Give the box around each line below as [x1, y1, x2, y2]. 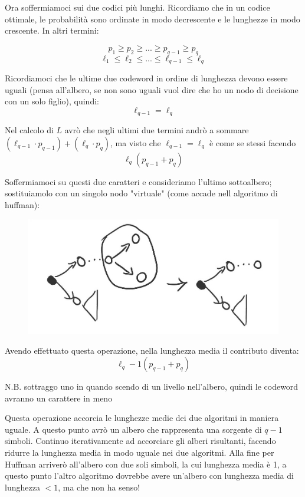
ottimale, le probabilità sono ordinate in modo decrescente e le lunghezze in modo [5, 12, 300, 25]
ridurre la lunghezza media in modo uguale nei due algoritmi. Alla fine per [5, 446, 274, 459]
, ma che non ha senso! [58, 480, 140, 493]
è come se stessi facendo [209, 136, 296, 149]
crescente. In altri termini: [5, 24, 99, 37]
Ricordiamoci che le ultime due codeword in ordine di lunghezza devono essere [5, 72, 288, 84]
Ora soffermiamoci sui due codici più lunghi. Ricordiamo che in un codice [5, 1, 270, 13]
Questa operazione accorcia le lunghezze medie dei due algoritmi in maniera [5, 412, 279, 424]
